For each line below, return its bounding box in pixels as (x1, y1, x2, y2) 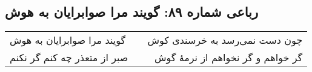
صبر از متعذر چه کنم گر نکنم (10, 50, 128, 65)
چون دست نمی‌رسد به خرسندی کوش (147, 33, 303, 47)
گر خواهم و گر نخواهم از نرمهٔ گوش (154, 50, 303, 65)
